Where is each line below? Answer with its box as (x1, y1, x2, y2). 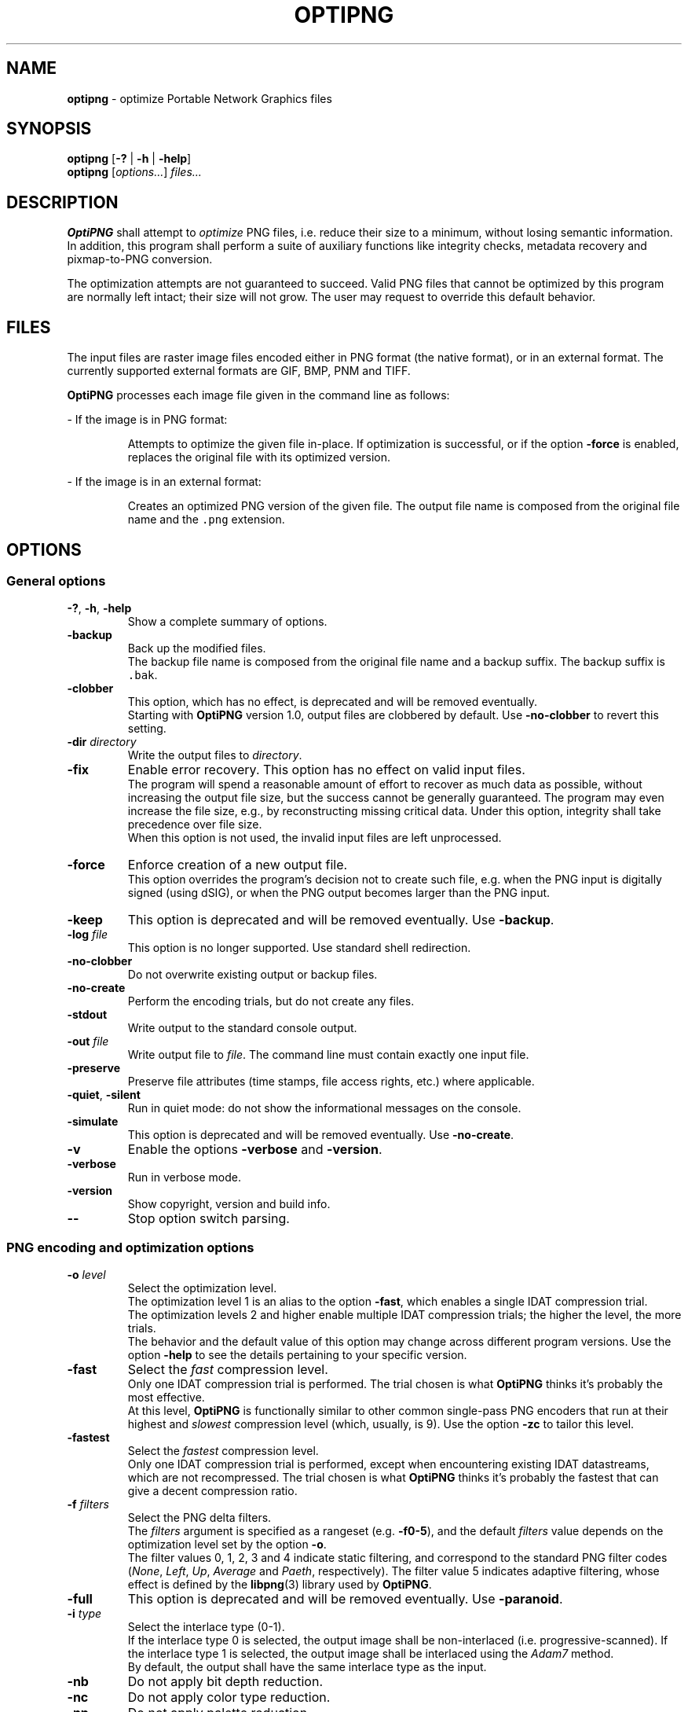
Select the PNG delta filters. (127, 1511, 272, 1525)
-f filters (67, 1497, 109, 1512)
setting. (127, 722, 167, 736)
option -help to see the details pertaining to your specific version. (127, 1348, 467, 1362)
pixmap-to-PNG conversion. (67, 252, 213, 266)
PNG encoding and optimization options (6, 1239, 254, 1255)
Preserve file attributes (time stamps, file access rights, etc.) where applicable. (127, 1075, 535, 1089)
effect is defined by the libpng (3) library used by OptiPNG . (127, 1578, 432, 1592)
